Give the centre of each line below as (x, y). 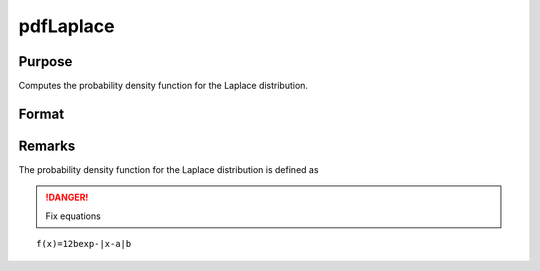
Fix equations (73, 216)
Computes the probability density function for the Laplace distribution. (163, 86)
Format (41, 113)
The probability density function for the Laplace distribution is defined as (168, 169)
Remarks (47, 145)
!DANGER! (67, 197)
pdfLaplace (66, 26)
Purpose (45, 61)
